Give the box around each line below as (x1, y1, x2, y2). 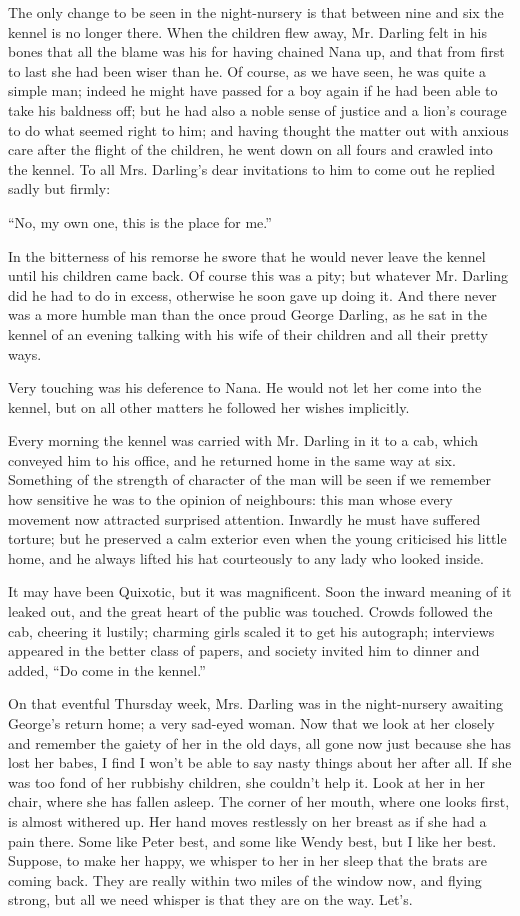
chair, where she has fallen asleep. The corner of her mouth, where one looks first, (8, 791, 510, 812)
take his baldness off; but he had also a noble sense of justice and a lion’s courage (8, 99, 507, 120)
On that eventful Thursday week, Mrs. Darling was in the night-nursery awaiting (8, 693, 503, 714)
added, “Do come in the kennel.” (8, 659, 206, 680)
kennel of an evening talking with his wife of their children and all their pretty (8, 323, 488, 344)
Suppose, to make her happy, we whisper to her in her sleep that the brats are (8, 850, 487, 871)
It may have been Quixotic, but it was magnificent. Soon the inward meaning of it (8, 581, 512, 602)
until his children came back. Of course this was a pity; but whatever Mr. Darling (8, 265, 509, 286)
